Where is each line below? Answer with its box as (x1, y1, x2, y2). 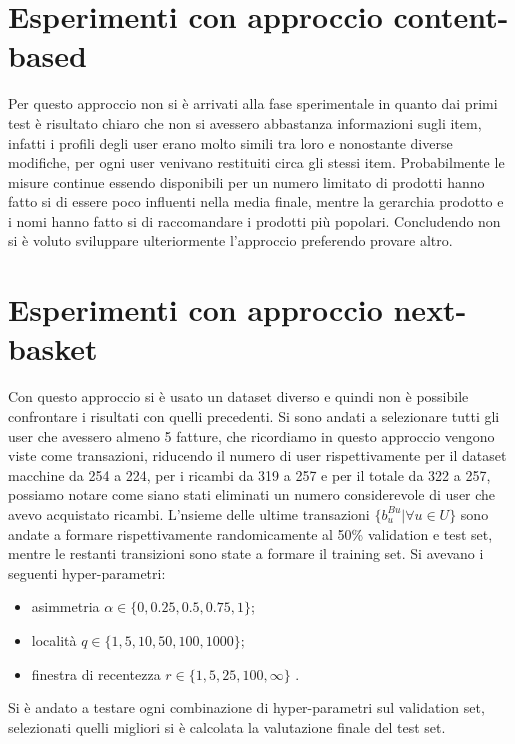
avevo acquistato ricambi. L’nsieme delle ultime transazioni (8, 503, 370, 524)
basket (8, 328, 98, 369)
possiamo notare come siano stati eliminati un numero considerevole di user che (8, 484, 496, 505)
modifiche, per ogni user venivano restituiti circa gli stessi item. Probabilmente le (8, 152, 505, 173)
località (31, 629, 77, 650)
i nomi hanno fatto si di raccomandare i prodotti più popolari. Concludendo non (8, 210, 501, 231)
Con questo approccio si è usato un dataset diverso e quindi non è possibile (8, 386, 469, 407)
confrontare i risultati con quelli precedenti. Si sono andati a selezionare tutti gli (8, 405, 500, 426)
